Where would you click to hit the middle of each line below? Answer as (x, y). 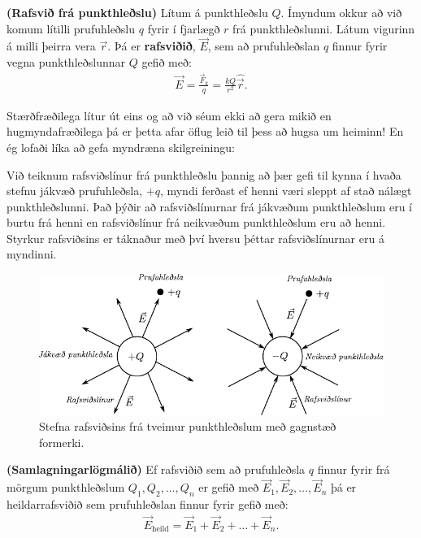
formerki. (62, 442)
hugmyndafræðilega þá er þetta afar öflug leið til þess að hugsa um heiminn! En (205, 131)
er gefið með (229, 487)
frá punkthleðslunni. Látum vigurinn (324, 28)
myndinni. (32, 254)
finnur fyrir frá (354, 469)
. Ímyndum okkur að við (341, 12)
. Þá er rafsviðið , (152, 46)
